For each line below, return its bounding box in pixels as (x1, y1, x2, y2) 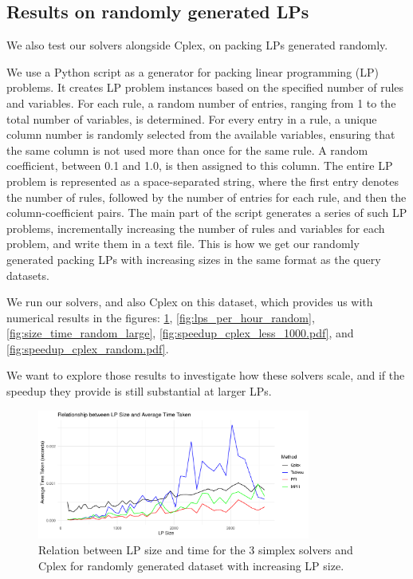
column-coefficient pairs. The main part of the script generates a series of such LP (6, 204, 407, 221)
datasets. (6, 266, 49, 283)
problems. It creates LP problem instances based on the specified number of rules (6, 79, 404, 96)
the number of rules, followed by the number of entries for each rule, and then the (6, 188, 407, 205)
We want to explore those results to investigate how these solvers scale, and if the (6, 367, 405, 384)
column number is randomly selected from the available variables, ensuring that (6, 126, 395, 143)
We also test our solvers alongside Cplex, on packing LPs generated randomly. (6, 37, 388, 53)
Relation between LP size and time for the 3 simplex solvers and (38, 541, 353, 557)
